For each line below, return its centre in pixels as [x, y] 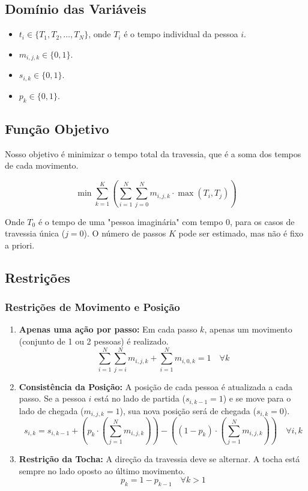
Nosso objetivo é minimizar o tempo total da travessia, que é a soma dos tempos [153, 153]
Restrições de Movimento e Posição [92, 307]
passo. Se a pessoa [52, 398]
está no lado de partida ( [140, 398]
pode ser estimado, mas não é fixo [241, 233]
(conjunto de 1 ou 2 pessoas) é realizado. [94, 341]
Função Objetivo [57, 128]
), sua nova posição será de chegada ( [188, 410]
